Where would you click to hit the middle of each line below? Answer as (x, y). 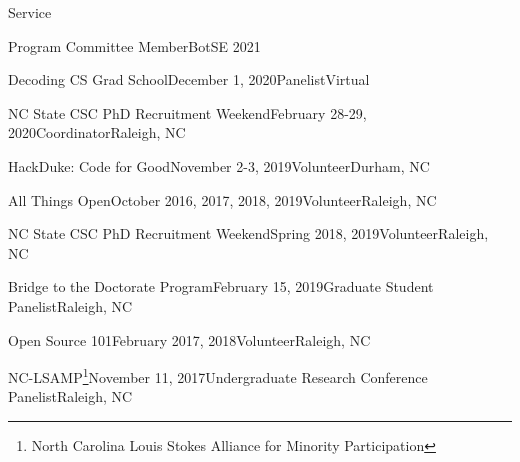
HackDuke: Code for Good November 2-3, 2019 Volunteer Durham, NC (219, 165)
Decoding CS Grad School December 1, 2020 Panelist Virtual (189, 79)
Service (30, 12)
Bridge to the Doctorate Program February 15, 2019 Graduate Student (221, 286)
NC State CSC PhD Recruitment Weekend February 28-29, (187, 112)
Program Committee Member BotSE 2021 (134, 45)
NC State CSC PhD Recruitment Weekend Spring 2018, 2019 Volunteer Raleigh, (248, 233)
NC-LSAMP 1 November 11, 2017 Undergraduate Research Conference (218, 375)
